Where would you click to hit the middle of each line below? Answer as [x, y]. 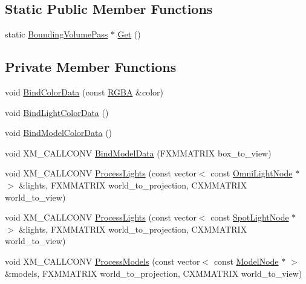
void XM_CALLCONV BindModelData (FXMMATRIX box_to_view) [138, 153]
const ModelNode [246, 261]
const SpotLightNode [250, 217]
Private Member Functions [91, 67]
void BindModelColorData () [59, 133]
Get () [129, 34]
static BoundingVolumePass [57, 34]
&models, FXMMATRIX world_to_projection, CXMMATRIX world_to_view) [154, 273]
